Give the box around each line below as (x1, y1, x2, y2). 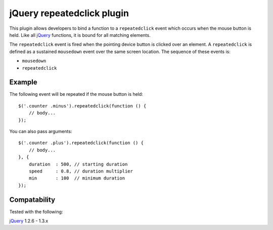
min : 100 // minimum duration (28, 176, 125, 181)
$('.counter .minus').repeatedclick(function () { (18, 103, 147, 108)
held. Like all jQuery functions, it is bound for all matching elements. (9, 32, 151, 38)
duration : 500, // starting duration (28, 161, 128, 167)
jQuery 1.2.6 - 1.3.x (9, 218, 49, 224)
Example (9, 78, 37, 87)
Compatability (9, 195, 56, 204)
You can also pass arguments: (9, 128, 72, 134)
